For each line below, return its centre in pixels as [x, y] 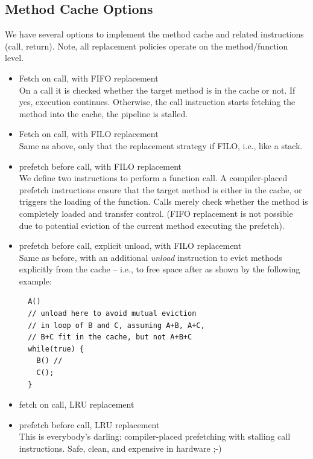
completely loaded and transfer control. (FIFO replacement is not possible [156, 213]
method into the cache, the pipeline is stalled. [103, 113]
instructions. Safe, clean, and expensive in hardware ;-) [120, 448]
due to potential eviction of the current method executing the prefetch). [152, 225]
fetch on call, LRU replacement [77, 404]
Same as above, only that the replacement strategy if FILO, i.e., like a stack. [161, 145]
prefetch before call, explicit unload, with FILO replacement [130, 246]
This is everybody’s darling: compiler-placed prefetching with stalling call [155, 436]
